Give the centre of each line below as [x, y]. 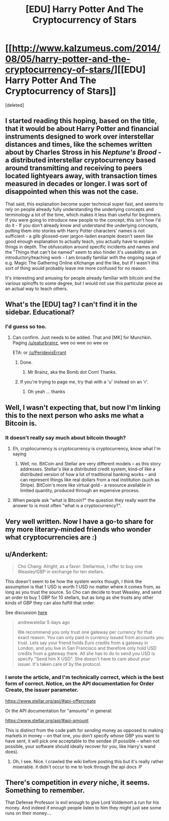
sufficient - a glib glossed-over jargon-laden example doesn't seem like [79, 236]
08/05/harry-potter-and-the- [68, 59]
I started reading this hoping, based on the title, [81, 121]
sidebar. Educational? [40, 313]
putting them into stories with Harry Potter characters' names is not [75, 231]
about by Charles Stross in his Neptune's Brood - [83, 152]
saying [19, 454]
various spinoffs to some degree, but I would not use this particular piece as [84, 283]
